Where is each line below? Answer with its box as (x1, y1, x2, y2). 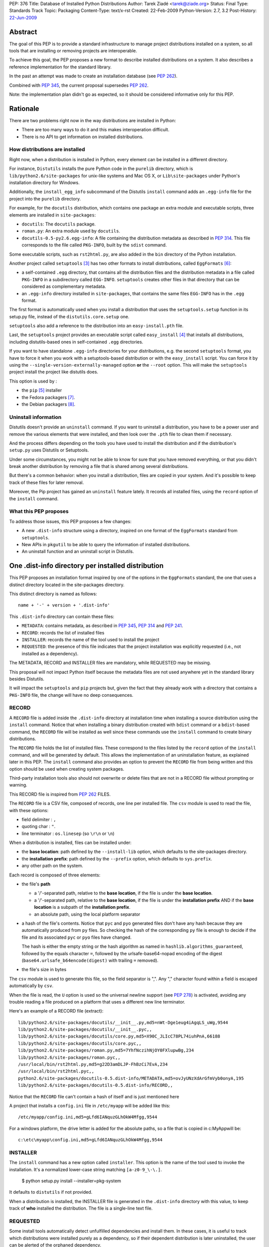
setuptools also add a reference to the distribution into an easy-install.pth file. (9, 323, 184, 329)
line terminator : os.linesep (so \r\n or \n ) (21, 831, 115, 836)
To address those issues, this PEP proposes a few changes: (9, 518, 132, 524)
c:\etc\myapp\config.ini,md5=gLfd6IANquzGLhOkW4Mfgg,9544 (18, 1137, 163, 1143)
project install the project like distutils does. (9, 369, 99, 375)
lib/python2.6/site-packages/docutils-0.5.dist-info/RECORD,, (18, 1082, 173, 1088)
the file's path (21, 881, 51, 887)
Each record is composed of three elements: (9, 872, 101, 878)
